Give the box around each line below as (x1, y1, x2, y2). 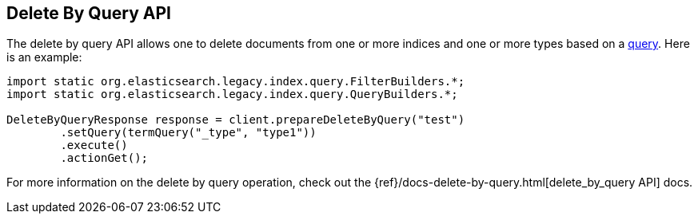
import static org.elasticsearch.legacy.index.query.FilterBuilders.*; (6, 75, 465, 88)
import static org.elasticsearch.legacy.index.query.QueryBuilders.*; (6, 88, 458, 101)
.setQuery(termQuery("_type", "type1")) (60, 126, 317, 139)
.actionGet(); (60, 151, 149, 165)
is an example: (6, 50, 82, 65)
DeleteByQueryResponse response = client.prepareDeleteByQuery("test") (6, 113, 465, 127)
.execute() (60, 139, 128, 152)
